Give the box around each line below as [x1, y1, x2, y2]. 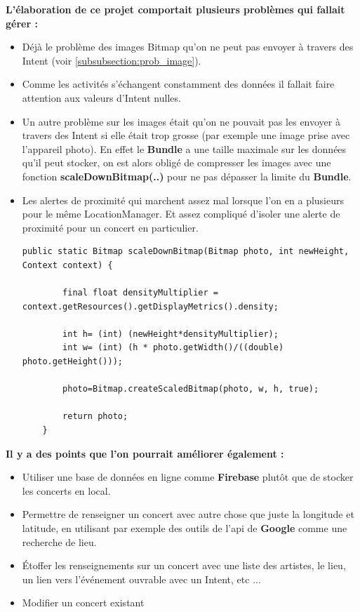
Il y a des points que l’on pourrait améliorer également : [6, 446, 284, 460]
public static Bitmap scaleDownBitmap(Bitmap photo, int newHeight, [22, 246, 349, 257]
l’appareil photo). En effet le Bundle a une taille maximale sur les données [22, 141, 347, 156]
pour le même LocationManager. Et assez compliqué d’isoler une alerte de [22, 206, 340, 221]
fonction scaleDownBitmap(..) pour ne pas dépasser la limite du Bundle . [22, 168, 352, 183]
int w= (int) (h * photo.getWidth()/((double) [62, 342, 284, 353]
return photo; [62, 411, 128, 422]
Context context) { [22, 260, 113, 270]
